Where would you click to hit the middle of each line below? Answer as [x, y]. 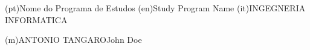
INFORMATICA [36, 19]
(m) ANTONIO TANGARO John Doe [73, 40]
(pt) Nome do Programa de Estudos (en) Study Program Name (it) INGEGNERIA [155, 8]
